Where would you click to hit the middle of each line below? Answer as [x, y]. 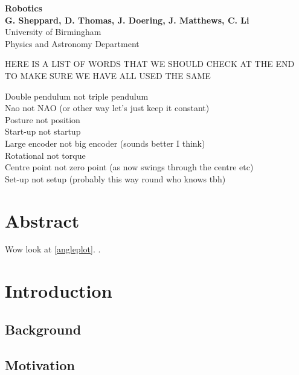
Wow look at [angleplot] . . [53, 249]
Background [43, 329]
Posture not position [43, 119]
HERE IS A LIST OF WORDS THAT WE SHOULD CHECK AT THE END [150, 64]
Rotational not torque [45, 155]
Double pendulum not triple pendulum [77, 96]
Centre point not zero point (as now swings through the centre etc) [129, 167]
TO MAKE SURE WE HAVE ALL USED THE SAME [108, 75]
